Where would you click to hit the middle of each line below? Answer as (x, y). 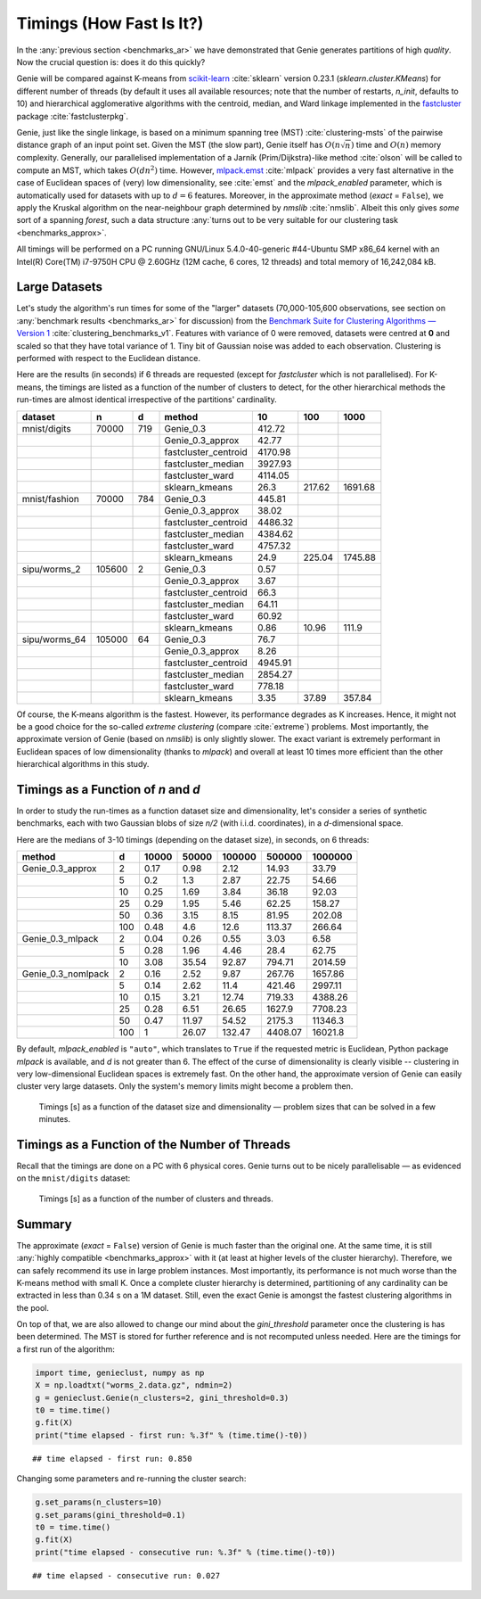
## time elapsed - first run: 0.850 (112, 1459)
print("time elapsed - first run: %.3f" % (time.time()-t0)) (171, 1435)
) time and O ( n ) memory (396, 145)
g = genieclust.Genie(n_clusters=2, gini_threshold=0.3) (162, 1397)
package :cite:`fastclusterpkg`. (73, 116)
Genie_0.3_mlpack (60, 939)
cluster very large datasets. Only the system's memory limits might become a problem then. (185, 1086)
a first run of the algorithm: (65, 1349)
